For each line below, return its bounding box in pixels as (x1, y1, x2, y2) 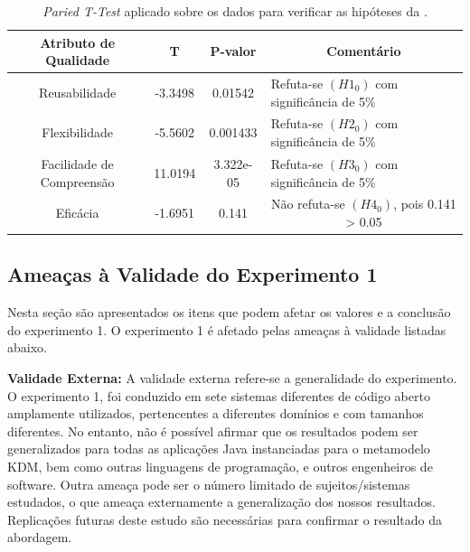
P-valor (210, 42, 257, 61)
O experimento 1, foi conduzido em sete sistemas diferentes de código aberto (7, 386, 430, 405)
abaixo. (7, 338, 47, 357)
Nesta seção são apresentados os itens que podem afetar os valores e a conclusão (7, 303, 451, 322)
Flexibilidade (42, 123, 114, 142)
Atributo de (40, 33, 116, 51)
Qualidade (45, 51, 110, 70)
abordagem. (7, 528, 72, 547)
